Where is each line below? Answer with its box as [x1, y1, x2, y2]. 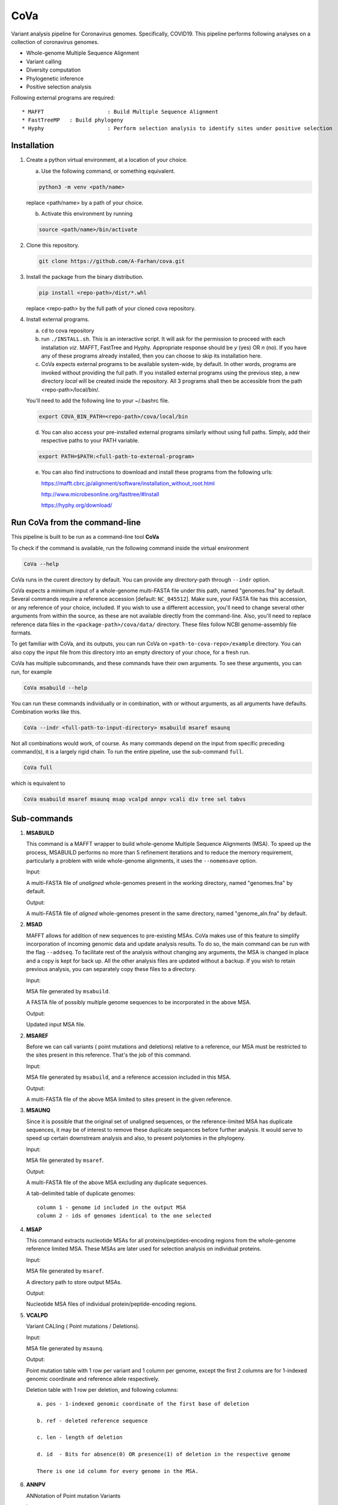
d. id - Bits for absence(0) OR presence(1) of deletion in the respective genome [37, 1451, 291, 1458]
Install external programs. [26, 316, 90, 323]
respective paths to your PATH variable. [41, 437, 140, 444]
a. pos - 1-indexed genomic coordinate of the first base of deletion [37, 1400, 250, 1407]
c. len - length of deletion [37, 1434, 123, 1441]
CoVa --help [23, 560, 60, 567]
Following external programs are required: [11, 94, 115, 102]
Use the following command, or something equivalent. [41, 167, 176, 175]
